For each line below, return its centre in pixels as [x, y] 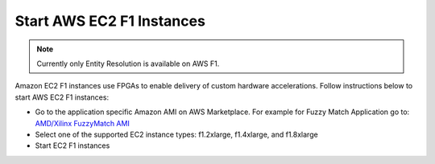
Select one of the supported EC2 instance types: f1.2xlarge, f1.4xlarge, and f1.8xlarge [176, 134]
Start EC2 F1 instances [72, 146]
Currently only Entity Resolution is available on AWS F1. [128, 64]
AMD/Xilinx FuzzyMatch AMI [83, 123]
